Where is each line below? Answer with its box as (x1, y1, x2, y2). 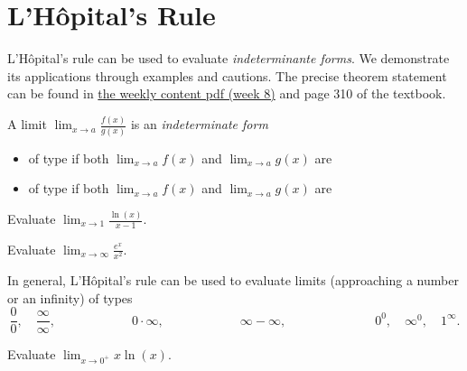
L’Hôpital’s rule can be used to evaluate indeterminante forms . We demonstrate (7, 49, 450, 68)
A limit (7, 115, 47, 134)
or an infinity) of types (7, 288, 133, 307)
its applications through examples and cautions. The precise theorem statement (7, 66, 447, 85)
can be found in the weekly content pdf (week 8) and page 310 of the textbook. (7, 84, 446, 103)
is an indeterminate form (130, 115, 268, 134)
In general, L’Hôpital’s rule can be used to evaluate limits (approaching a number (7, 271, 459, 289)
